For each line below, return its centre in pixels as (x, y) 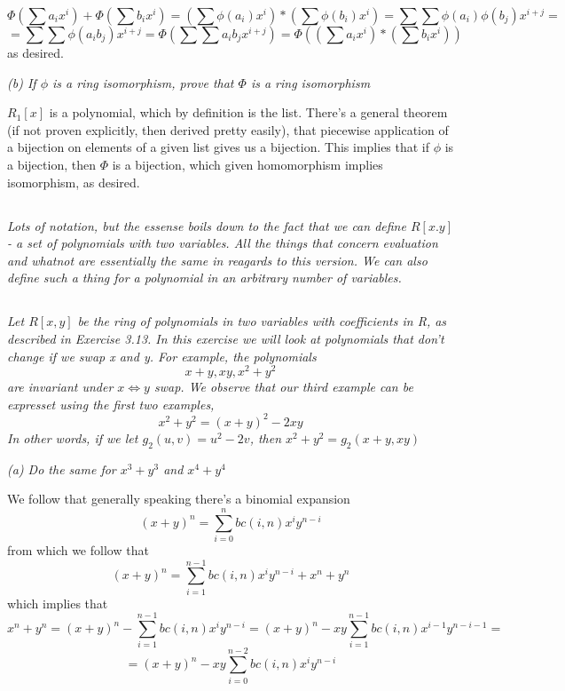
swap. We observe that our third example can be (283, 387)
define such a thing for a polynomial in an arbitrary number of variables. (204, 278)
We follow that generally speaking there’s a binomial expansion (179, 499)
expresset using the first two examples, (111, 404)
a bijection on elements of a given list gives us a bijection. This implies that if (219, 147)
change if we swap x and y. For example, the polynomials (162, 356)
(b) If (22, 82)
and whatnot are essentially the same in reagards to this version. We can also (217, 260)
